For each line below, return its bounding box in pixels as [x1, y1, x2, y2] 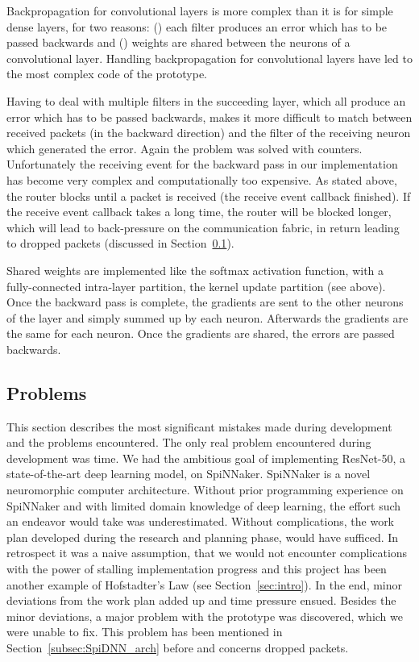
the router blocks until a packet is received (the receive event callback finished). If [6, 187, 411, 204]
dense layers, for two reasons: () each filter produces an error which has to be [6, 18, 388, 35]
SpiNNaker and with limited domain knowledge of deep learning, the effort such [6, 497, 401, 514]
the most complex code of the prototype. [6, 65, 207, 82]
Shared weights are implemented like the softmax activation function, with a [6, 261, 384, 278]
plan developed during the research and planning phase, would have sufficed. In [6, 528, 399, 545]
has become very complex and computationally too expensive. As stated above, [6, 171, 397, 188]
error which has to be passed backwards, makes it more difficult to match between [6, 108, 413, 125]
